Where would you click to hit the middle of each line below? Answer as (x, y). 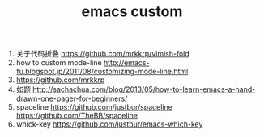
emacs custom (132, 12)
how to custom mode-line (59, 63)
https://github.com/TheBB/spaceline (77, 116)
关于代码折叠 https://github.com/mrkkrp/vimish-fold (103, 54)
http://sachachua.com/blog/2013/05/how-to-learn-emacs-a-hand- (144, 89)
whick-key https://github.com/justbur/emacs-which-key (109, 124)
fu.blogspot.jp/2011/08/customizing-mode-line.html (102, 72)
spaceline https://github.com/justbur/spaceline (94, 107)
